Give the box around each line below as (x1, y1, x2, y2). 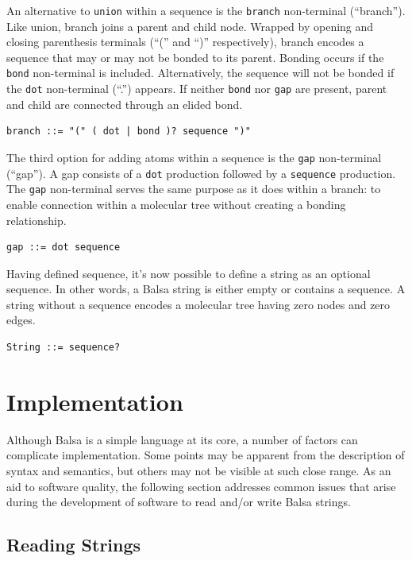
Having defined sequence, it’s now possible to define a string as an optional (6, 265, 371, 281)
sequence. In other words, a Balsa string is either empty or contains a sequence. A (6, 280, 406, 297)
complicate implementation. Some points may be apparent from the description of (6, 447, 405, 463)
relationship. (6, 211, 67, 228)
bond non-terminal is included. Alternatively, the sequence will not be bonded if (6, 64, 395, 81)
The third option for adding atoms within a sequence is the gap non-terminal (6, 149, 382, 165)
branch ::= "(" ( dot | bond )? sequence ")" (6, 126, 251, 137)
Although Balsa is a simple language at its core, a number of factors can (6, 431, 358, 447)
